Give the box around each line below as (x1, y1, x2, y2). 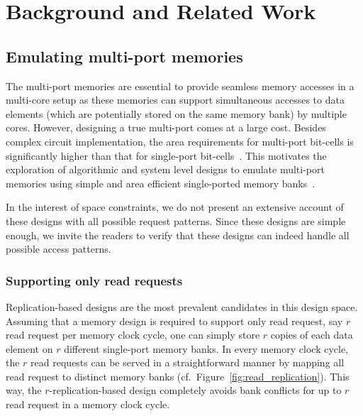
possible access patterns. (6, 241, 111, 256)
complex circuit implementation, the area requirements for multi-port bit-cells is (6, 133, 354, 148)
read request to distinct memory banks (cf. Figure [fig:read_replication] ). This (6, 368, 350, 383)
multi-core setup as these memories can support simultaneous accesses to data (6, 92, 345, 107)
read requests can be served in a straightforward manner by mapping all (30, 355, 345, 370)
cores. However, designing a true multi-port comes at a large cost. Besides (6, 120, 326, 135)
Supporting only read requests (6, 271, 183, 289)
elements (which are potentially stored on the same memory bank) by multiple (6, 106, 347, 121)
